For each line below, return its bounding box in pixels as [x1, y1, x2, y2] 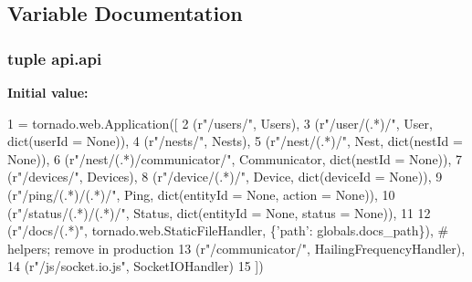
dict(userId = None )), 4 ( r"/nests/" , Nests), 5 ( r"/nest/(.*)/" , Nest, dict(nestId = [7, 131, 463, 151]
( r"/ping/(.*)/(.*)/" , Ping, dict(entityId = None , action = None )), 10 [7, 184, 395, 204]
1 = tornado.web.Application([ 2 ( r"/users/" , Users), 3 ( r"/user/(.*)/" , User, [7, 113, 433, 132]
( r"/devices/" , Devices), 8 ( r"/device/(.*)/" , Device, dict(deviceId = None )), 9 [7, 167, 443, 186]
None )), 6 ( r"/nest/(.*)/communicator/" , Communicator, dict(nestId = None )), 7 [7, 149, 463, 168]
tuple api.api [7, 47, 102, 69]
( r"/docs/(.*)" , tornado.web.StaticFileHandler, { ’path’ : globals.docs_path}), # [7, 221, 449, 240]
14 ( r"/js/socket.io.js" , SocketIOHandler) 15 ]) [7, 256, 264, 276]
